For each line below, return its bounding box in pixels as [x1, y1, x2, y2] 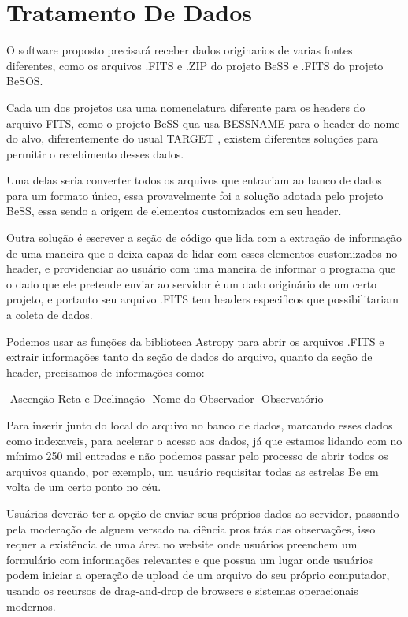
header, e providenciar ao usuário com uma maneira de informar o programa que [6, 260, 396, 277]
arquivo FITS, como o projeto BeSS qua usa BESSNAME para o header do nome [6, 114, 400, 131]
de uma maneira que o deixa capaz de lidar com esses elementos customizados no [6, 244, 398, 261]
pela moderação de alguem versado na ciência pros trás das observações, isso [6, 520, 376, 537]
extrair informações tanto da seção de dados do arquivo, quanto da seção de [6, 348, 373, 365]
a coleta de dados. [6, 307, 93, 323]
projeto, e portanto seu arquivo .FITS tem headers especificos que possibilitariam [6, 291, 399, 307]
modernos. [6, 597, 56, 614]
